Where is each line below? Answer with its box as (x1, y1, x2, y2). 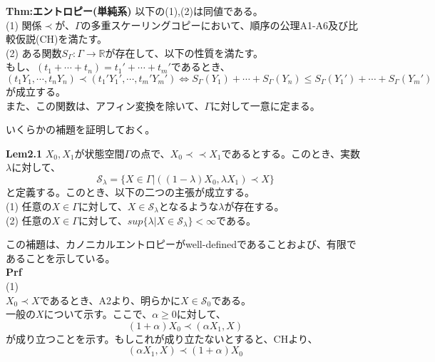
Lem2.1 (6, 145, 43, 160)
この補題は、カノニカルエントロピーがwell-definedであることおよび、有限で (6, 237, 357, 252)
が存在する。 (224, 198, 285, 213)
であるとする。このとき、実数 (221, 145, 360, 160)
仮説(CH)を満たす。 (15, 31, 108, 46)
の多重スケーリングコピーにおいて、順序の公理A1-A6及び (81, 17, 349, 32)
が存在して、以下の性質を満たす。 (105, 45, 263, 60)
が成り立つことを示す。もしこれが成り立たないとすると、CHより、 (6, 331, 318, 346)
